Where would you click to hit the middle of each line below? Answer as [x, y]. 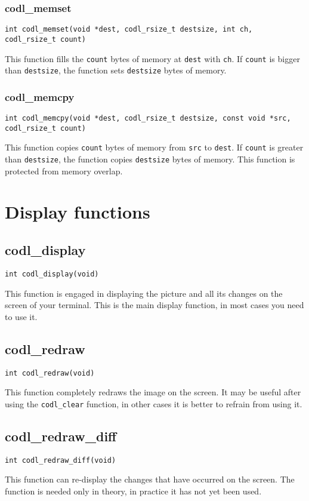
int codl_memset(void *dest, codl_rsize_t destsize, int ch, [129, 30]
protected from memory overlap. [64, 170]
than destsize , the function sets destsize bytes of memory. [116, 70]
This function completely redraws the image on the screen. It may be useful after [153, 392]
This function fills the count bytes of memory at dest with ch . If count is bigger [152, 58]
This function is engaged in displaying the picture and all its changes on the [144, 293]
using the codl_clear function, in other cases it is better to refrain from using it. [154, 403]
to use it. [21, 316]
